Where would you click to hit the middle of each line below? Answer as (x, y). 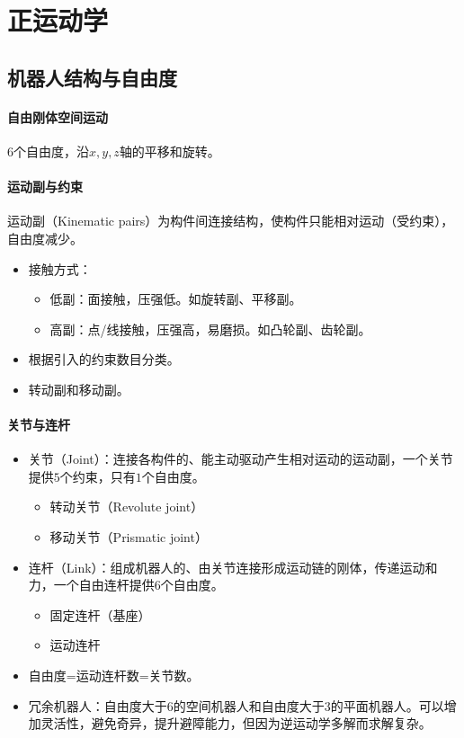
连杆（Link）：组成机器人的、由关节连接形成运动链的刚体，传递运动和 (233, 567)
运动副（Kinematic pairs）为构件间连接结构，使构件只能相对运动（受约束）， (231, 221)
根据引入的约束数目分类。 (104, 359)
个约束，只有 (98, 476)
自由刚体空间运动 (58, 116)
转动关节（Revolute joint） (127, 507)
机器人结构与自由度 (92, 77)
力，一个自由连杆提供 (91, 585)
